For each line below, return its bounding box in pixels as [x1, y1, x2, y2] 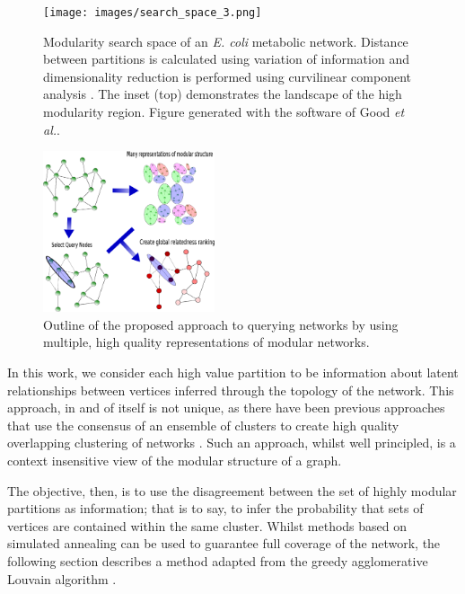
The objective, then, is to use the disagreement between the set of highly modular [7, 481, 457, 500]
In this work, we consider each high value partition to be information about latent [7, 363, 459, 382]
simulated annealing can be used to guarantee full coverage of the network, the [7, 534, 441, 553]
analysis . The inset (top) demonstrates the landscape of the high [43, 84, 402, 103]
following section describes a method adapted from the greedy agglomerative [7, 551, 428, 570]
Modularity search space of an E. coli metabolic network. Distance [43, 31, 408, 50]
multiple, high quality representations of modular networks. [43, 332, 370, 351]
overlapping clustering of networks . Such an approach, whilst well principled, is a [7, 433, 456, 452]
